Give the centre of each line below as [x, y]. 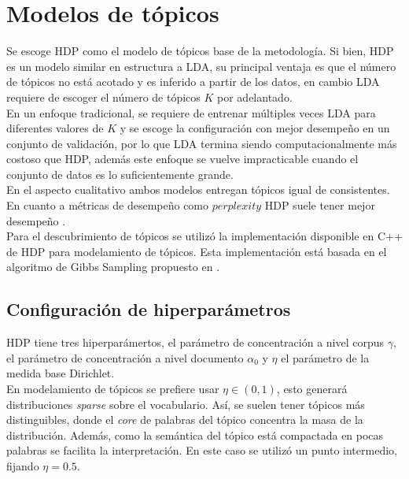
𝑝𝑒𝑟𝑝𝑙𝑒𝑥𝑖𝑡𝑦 [237, 207]
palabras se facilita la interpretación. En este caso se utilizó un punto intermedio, [202, 450]
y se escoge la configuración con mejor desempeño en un [255, 128]
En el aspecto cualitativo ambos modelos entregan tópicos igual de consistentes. [198, 189]
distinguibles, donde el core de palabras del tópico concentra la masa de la [185, 420]
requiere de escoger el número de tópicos [103, 97]
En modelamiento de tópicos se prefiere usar [113, 389]
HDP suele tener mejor [320, 205]
